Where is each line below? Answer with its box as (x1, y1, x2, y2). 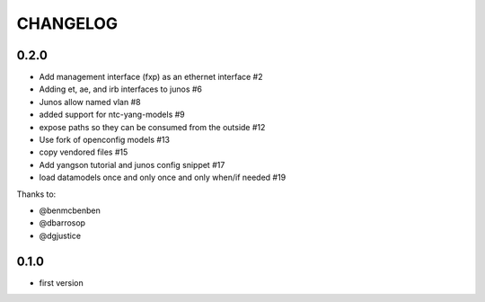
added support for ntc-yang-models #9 (39, 109, 186, 120)
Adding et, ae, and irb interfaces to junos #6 (39, 84, 202, 94)
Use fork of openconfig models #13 (39, 135, 171, 146)
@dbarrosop (39, 218, 85, 228)
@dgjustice (39, 230, 81, 241)
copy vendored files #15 (39, 147, 128, 157)
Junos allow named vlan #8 (39, 96, 141, 107)
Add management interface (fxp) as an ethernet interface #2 (39, 72, 263, 83)
